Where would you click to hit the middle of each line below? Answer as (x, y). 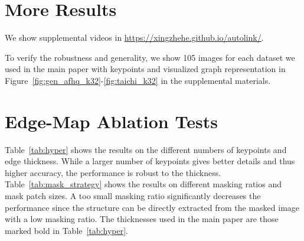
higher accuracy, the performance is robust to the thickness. (113, 172)
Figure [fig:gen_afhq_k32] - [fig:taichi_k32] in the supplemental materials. (138, 80)
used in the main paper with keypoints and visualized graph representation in (145, 69)
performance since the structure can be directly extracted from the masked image (152, 207)
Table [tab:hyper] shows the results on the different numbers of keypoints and (146, 149)
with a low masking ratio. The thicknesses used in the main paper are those (142, 219)
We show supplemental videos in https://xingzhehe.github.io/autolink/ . (134, 38)
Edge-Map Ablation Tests (111, 121)
